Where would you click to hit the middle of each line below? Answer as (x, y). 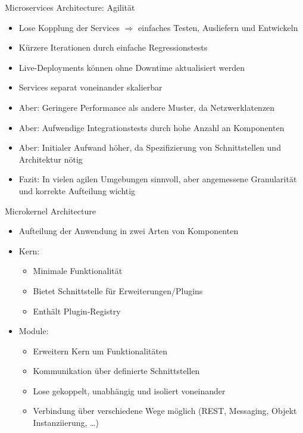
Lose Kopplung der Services (69, 27)
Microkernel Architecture (50, 211)
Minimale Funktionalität (78, 271)
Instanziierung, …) (66, 423)
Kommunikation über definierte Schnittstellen (116, 371)
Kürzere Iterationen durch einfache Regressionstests (113, 47)
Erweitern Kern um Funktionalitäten (100, 351)
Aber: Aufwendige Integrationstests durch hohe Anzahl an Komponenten (151, 127)
